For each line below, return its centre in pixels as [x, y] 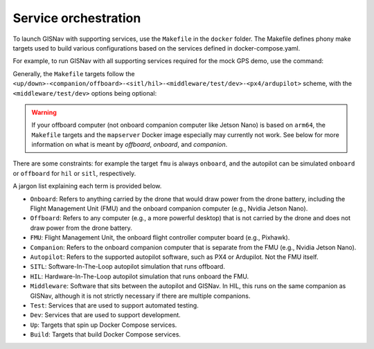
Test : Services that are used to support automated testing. [114, 305]
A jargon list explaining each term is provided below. [87, 186]
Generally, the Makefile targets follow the [74, 73]
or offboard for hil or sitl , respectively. [74, 173]
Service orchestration [77, 18]
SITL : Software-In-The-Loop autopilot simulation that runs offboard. [127, 267]
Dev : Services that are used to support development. [106, 315]
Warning [44, 112]
